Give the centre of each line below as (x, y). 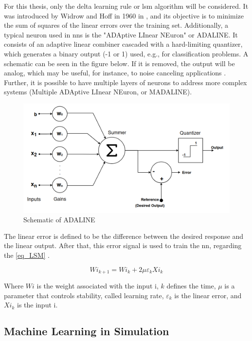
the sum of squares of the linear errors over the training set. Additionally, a (116, 25)
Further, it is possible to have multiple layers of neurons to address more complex (126, 82)
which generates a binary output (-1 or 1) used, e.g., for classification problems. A (126, 53)
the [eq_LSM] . (27, 255)
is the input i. (37, 305)
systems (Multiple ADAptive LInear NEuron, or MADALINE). (98, 92)
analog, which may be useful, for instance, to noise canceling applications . (115, 73)
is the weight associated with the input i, (98, 286)
